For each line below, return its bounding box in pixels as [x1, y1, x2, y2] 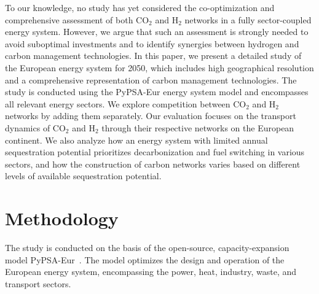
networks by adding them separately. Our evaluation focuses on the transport [5, 109, 296, 122]
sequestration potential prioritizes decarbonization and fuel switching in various [5, 145, 305, 158]
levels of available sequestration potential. [5, 169, 162, 182]
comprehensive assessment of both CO [5, 13, 149, 26]
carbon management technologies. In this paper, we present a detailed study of [5, 49, 302, 62]
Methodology [5, 206, 119, 231]
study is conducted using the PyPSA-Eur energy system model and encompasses [5, 85, 309, 98]
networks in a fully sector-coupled [184, 13, 312, 26]
